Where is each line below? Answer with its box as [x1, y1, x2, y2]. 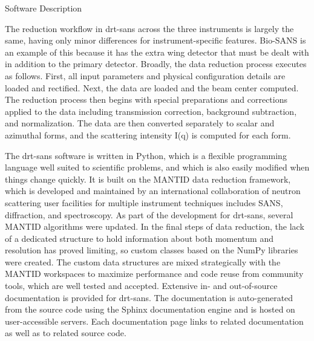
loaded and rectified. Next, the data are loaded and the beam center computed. [5, 81, 299, 94]
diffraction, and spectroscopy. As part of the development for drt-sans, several [5, 208, 293, 221]
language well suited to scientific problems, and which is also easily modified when [5, 161, 310, 174]
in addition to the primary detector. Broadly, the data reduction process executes [5, 57, 307, 70]
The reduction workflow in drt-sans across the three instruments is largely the [5, 22, 294, 34]
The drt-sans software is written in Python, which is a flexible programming [5, 149, 287, 161]
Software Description [5, 2, 82, 14]
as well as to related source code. [5, 326, 126, 339]
